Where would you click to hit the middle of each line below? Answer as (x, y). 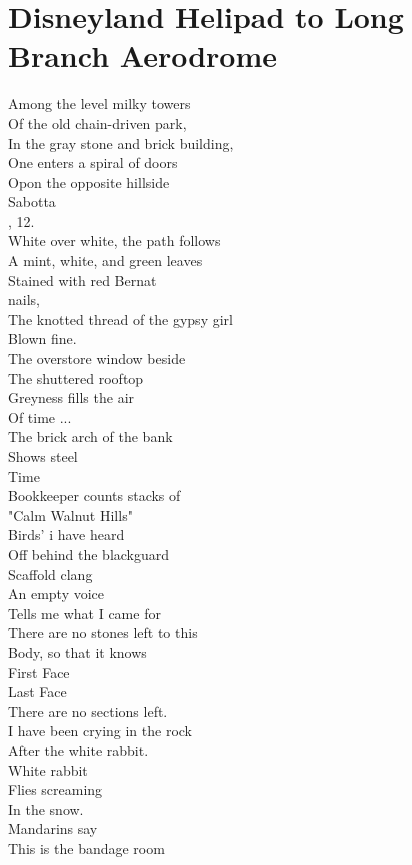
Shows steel (43, 456)
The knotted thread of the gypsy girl (120, 318)
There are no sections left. (88, 710)
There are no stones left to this (103, 632)
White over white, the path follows (114, 240)
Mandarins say (53, 828)
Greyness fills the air (71, 397)
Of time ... (40, 416)
